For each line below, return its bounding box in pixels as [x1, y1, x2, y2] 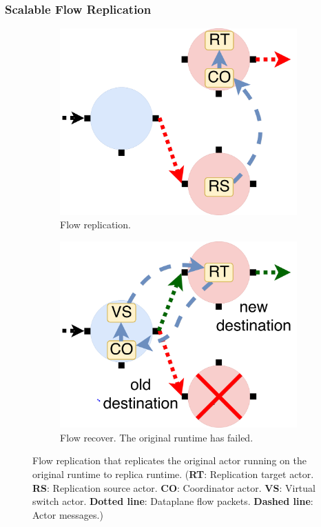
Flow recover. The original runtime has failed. [60, 430, 253, 444]
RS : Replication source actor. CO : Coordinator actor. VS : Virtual [32, 480, 315, 495]
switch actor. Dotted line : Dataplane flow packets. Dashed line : [32, 494, 313, 508]
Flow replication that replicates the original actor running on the [32, 453, 307, 468]
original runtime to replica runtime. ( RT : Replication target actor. [32, 467, 314, 481]
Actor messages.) [32, 507, 103, 521]
